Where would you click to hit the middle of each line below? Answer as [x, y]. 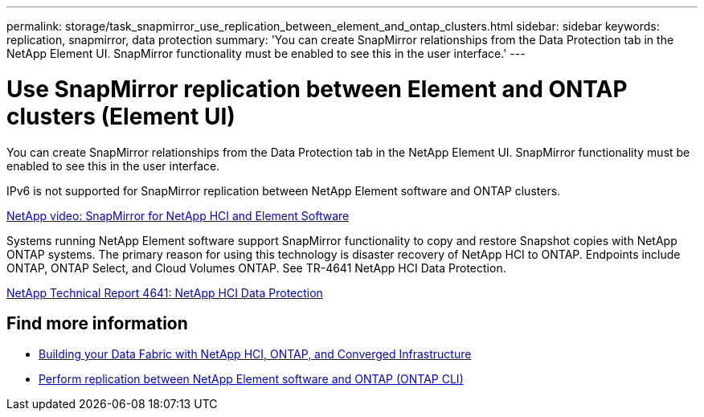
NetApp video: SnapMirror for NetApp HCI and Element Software [178, 215]
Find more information [97, 323]
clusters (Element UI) [121, 116]
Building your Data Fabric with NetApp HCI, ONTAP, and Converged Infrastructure [255, 354]
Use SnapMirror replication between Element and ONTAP [317, 89]
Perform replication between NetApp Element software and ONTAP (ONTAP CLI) [251, 379]
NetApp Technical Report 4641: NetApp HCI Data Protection [165, 292]
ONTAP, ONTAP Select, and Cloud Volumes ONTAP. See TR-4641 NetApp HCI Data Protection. [256, 268]
